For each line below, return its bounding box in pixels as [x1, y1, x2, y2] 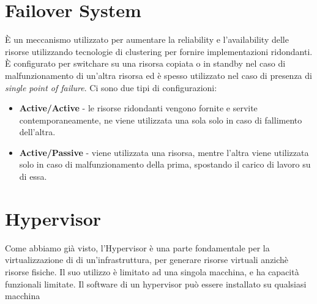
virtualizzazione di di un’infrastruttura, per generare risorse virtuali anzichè [5, 253, 289, 266]
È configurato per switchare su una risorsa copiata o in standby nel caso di [5, 57, 286, 70]
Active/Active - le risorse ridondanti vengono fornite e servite [19, 102, 258, 114]
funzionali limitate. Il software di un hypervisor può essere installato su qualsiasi [5, 277, 307, 290]
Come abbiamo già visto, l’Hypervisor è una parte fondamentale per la [5, 241, 270, 254]
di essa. [19, 170, 47, 183]
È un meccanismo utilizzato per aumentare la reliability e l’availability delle [5, 33, 289, 46]
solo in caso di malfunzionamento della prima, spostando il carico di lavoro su [19, 158, 311, 171]
